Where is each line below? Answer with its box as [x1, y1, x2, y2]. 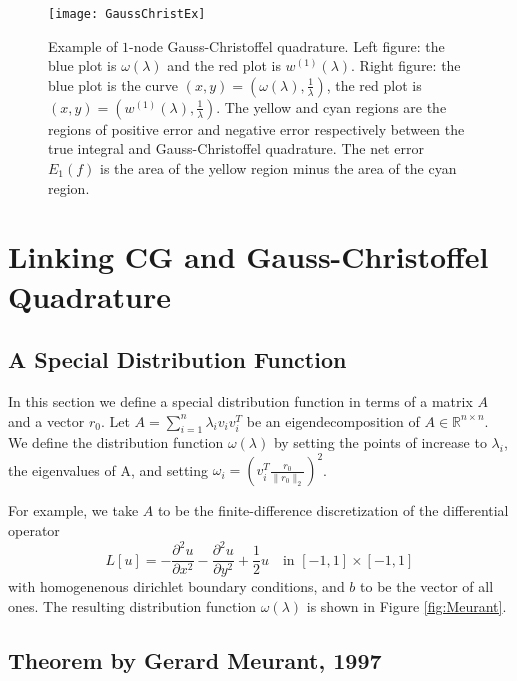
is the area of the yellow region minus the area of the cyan [100, 158, 457, 179]
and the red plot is [167, 55, 281, 76]
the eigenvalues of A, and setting [8, 459, 209, 480]
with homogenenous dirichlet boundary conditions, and [8, 576, 345, 597]
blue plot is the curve [48, 74, 179, 95]
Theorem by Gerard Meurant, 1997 [8, 644, 382, 675]
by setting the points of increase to [273, 432, 487, 453]
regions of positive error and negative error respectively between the [48, 118, 465, 139]
